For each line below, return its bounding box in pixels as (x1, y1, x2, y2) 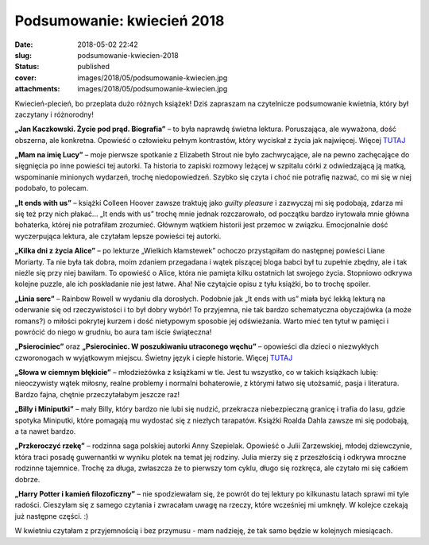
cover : (14, 72, 37, 83)
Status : (14, 62, 40, 72)
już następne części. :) (14, 511, 89, 520)
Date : (14, 40, 33, 49)
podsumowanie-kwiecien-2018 (77, 50, 179, 60)
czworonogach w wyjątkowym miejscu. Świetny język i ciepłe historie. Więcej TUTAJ (14, 353, 293, 362)
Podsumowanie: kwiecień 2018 (14, 12, 225, 29)
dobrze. (14, 474, 41, 484)
